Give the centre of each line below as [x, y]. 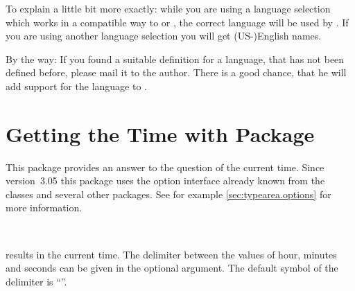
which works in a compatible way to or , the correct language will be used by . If [177, 22]
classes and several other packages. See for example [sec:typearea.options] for [168, 194]
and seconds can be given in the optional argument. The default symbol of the [172, 268]
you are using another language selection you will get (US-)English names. [164, 36]
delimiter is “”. [36, 281]
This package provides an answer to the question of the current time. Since [165, 167]
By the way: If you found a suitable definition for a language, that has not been [175, 59]
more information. [44, 208]
